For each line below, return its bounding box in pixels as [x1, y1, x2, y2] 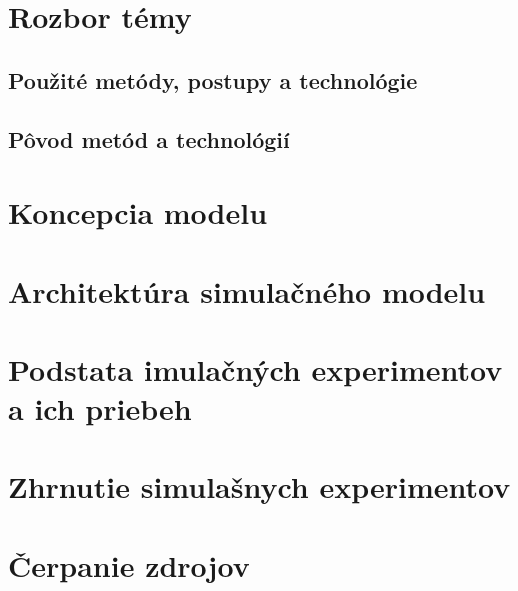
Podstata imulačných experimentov [8, 348, 503, 389]
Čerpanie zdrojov [8, 544, 250, 585]
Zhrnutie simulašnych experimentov [8, 466, 511, 507]
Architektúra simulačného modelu [8, 270, 486, 311]
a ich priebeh [8, 388, 192, 429]
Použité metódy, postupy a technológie [8, 64, 418, 95]
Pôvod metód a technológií [8, 123, 290, 154]
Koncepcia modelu [8, 192, 268, 233]
